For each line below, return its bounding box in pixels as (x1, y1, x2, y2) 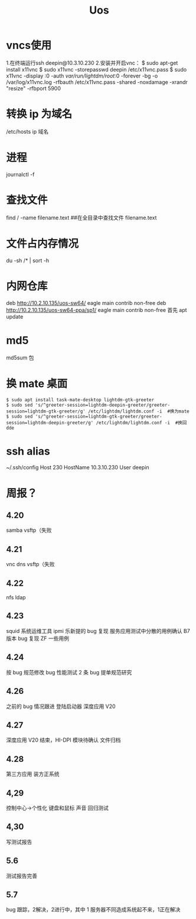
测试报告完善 (6, 872, 37, 879)
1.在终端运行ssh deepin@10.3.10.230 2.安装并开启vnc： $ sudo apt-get (6, 59, 178, 66)
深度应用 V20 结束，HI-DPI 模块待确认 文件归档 (6, 736, 121, 743)
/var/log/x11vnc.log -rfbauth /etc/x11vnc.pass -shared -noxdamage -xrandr (6, 78, 188, 86)
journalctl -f (6, 171, 35, 178)
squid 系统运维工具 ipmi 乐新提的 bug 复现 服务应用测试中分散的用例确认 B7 (6, 627, 190, 634)
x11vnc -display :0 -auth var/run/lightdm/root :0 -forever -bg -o (6, 72, 158, 79)
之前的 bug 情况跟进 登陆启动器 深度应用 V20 (6, 703, 116, 710)
